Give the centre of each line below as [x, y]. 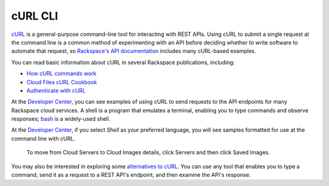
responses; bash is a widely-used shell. [61, 119]
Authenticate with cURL [56, 90]
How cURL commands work [62, 74]
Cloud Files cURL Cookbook [62, 82]
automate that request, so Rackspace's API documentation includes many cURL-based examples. [134, 51]
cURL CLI [35, 16]
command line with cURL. [43, 138]
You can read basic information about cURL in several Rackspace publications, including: [123, 62]
